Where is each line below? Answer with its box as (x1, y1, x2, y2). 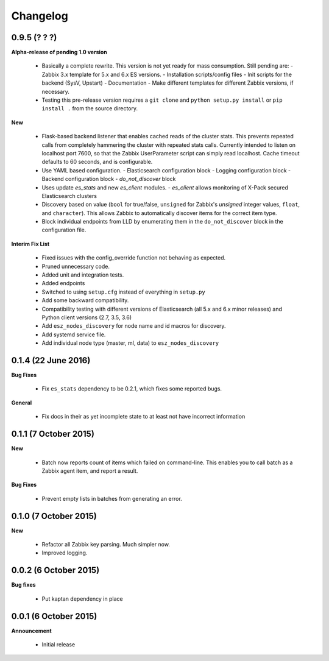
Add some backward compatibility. (41, 297, 129, 304)
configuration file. (41, 226, 87, 234)
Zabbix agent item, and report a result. (41, 467, 138, 475)
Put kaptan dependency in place (41, 595, 123, 603)
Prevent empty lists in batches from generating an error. (41, 495, 182, 502)
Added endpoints (41, 280, 85, 287)
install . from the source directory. (41, 105, 138, 112)
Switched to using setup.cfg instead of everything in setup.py (41, 288, 205, 295)
